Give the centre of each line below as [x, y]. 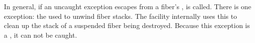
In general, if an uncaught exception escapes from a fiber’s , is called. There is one [128, 6]
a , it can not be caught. [41, 35]
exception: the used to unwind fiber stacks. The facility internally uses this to [121, 16]
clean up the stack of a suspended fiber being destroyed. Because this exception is [127, 25]
